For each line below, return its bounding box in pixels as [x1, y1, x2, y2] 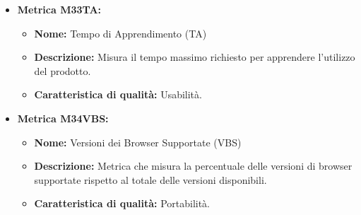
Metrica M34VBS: [17, 110, 109, 125]
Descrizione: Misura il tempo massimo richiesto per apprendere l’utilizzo [34, 50, 355, 64]
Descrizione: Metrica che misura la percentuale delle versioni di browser [34, 158, 353, 173]
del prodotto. [34, 63, 91, 78]
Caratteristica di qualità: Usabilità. [34, 87, 202, 102]
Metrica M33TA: [17, 2, 102, 16]
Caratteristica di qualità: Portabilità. [34, 196, 211, 211]
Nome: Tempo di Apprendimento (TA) [34, 25, 207, 40]
